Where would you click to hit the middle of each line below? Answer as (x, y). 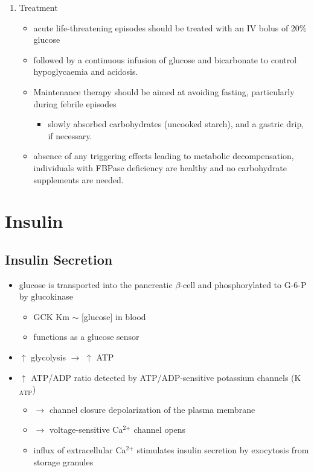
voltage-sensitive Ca (86, 430)
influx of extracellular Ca (80, 450)
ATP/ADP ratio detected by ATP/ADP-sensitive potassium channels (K (166, 377)
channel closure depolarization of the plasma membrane (152, 409)
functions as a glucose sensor (86, 337)
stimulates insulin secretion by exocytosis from (223, 450)
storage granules (63, 461)
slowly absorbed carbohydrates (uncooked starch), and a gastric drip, (176, 124)
